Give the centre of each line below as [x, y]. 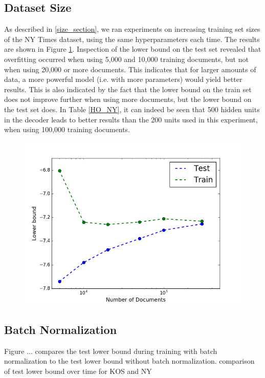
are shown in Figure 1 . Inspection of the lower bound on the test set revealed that [133, 49]
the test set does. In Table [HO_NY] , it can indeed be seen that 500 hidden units [132, 109]
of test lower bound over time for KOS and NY [78, 371]
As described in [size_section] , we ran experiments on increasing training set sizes [132, 29]
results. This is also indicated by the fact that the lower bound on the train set [128, 89]
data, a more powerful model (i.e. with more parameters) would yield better [123, 79]
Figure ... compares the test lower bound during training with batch [111, 351]
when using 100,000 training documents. [67, 129]
